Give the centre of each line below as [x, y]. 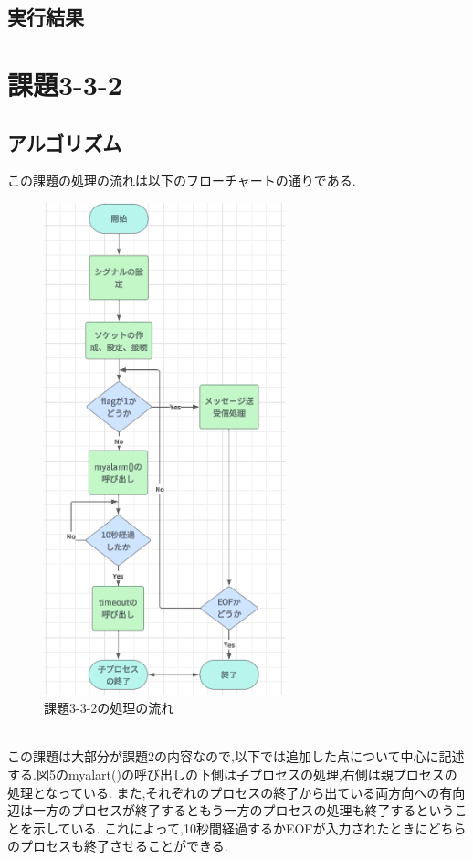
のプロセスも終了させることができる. [118, 846]
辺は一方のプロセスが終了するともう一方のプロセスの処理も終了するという [231, 810]
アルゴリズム [65, 142]
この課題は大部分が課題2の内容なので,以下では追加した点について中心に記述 [236, 756]
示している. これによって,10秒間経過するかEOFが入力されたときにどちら [249, 828]
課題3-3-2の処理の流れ [109, 708]
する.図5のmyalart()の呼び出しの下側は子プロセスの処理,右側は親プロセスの [232, 775]
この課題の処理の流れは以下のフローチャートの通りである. [182, 180]
